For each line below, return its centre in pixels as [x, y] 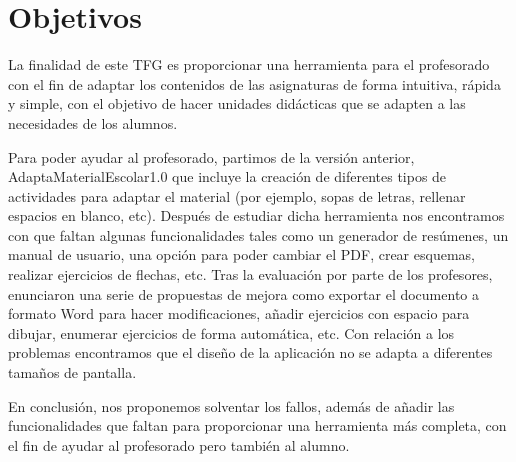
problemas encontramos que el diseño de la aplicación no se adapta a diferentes [250, 352]
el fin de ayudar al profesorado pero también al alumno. [179, 444]
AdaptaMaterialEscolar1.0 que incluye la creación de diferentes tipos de [227, 176]
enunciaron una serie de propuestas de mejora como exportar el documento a [244, 293]
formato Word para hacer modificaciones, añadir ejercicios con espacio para [239, 313]
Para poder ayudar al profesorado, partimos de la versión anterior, [211, 156]
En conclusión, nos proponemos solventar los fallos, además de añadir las [231, 405]
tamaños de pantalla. [72, 372]
